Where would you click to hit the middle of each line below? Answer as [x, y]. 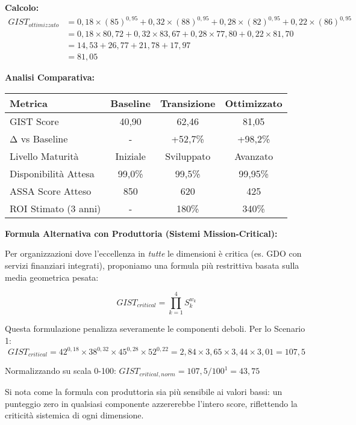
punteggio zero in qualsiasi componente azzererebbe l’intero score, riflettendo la [151, 403]
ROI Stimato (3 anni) [55, 208]
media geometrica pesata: [52, 277]
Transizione [188, 103]
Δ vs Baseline [39, 138]
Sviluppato [188, 156]
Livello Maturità [44, 156]
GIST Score [34, 121]
